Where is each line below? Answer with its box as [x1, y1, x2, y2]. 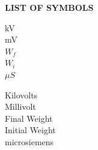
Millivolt [5, 100, 36, 113]
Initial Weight [5, 124, 56, 136]
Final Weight [5, 112, 53, 124]
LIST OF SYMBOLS [5, 1, 94, 13]
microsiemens [5, 135, 54, 148]
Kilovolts [5, 88, 38, 101]
